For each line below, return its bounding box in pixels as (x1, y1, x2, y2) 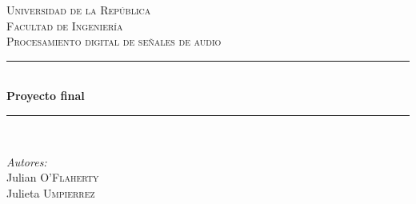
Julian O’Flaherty (6, 169, 99, 186)
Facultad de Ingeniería (6, 17, 123, 34)
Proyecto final (6, 87, 85, 104)
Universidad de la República (6, 2, 151, 18)
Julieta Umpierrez (6, 184, 95, 201)
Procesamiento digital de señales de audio (6, 33, 222, 50)
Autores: (6, 153, 47, 170)
